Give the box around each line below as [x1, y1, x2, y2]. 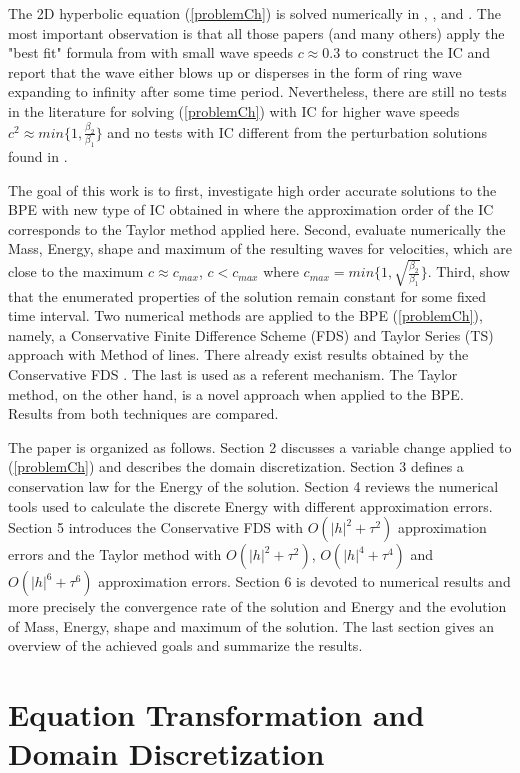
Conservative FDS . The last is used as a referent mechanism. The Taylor [8, 363, 458, 384]
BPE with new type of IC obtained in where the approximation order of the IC [8, 199, 494, 220]
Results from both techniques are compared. [8, 403, 279, 424]
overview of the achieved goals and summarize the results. [8, 635, 363, 656]
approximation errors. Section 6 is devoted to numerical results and [98, 571, 511, 592]
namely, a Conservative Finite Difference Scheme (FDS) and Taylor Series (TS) [8, 324, 494, 345]
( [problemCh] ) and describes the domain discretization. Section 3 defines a [8, 456, 464, 477]
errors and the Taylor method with [8, 544, 222, 565]
